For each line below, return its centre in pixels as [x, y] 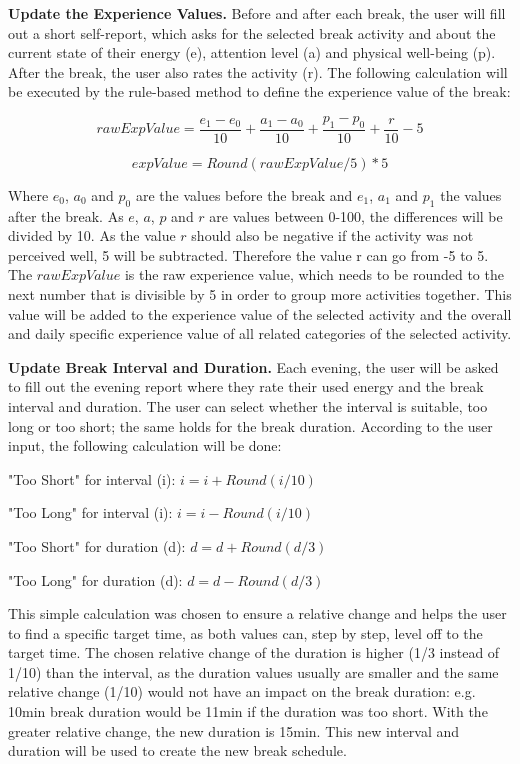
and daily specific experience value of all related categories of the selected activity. [260, 333]
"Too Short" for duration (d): [97, 545]
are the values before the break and [244, 194]
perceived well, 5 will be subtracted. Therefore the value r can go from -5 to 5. [248, 254]
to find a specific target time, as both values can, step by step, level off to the [245, 632]
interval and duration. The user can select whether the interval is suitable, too [248, 405]
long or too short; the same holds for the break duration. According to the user [250, 425]
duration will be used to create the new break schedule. [177, 750]
